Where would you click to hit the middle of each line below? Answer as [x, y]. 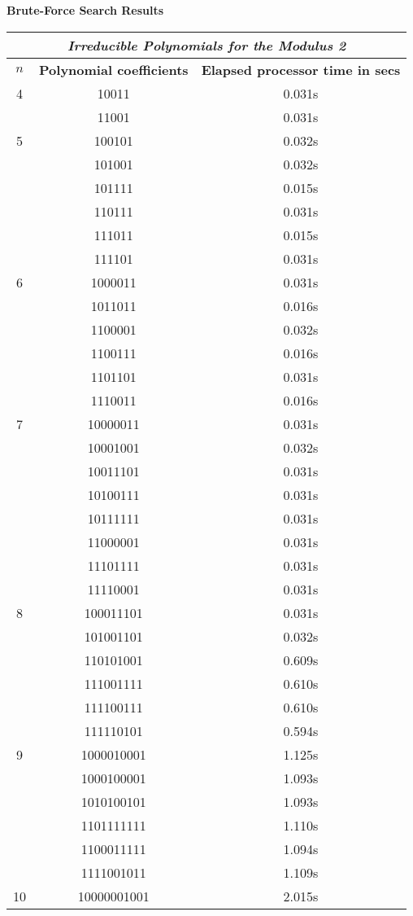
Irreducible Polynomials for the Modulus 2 [207, 45]
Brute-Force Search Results [85, 10]
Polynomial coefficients [114, 69]
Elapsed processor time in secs [301, 69]
